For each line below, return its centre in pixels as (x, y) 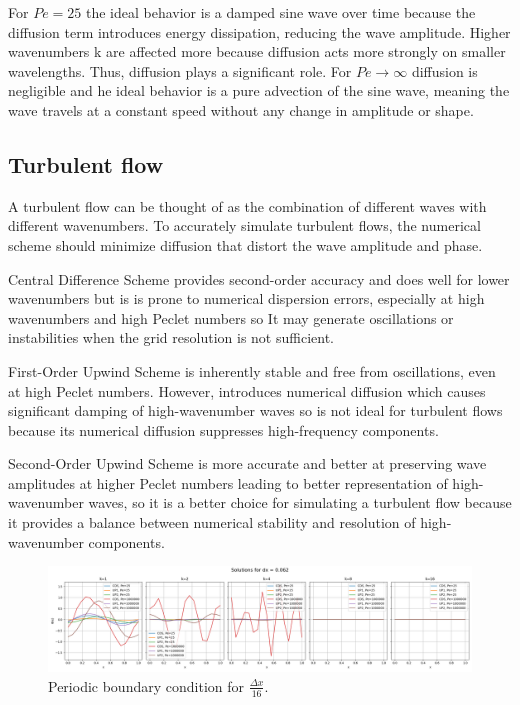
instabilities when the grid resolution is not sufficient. (171, 337)
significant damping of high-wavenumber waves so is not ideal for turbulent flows (255, 410)
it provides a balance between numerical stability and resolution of (212, 522)
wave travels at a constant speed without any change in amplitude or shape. (241, 109)
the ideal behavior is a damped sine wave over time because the (280, 12)
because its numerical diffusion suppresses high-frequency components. (223, 429)
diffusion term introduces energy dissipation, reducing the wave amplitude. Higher (259, 31)
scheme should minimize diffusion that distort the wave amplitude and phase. (245, 244)
